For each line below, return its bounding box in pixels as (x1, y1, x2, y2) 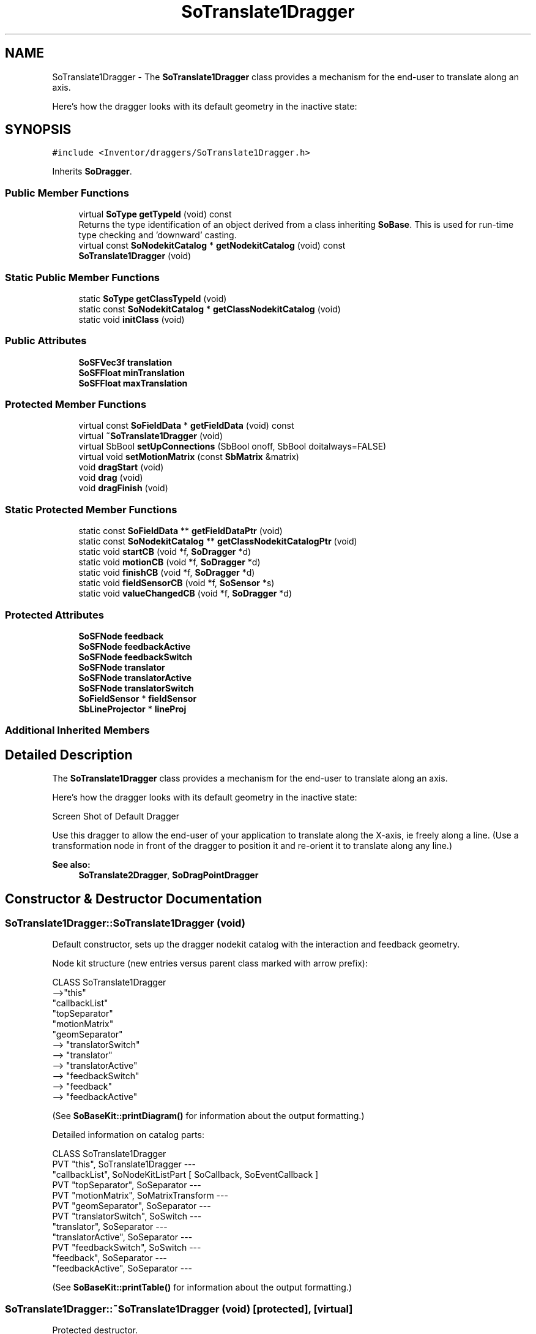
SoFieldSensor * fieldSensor (78, 693, 197, 704)
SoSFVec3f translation (78, 356, 173, 367)
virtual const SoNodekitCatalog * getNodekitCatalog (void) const (78, 240, 346, 251)
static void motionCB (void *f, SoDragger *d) (78, 557, 261, 568)
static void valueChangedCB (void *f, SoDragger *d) (78, 588, 292, 599)
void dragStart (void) (78, 462, 164, 473)
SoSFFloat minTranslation (78, 367, 185, 378)
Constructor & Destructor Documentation (5, 891, 262, 906)
